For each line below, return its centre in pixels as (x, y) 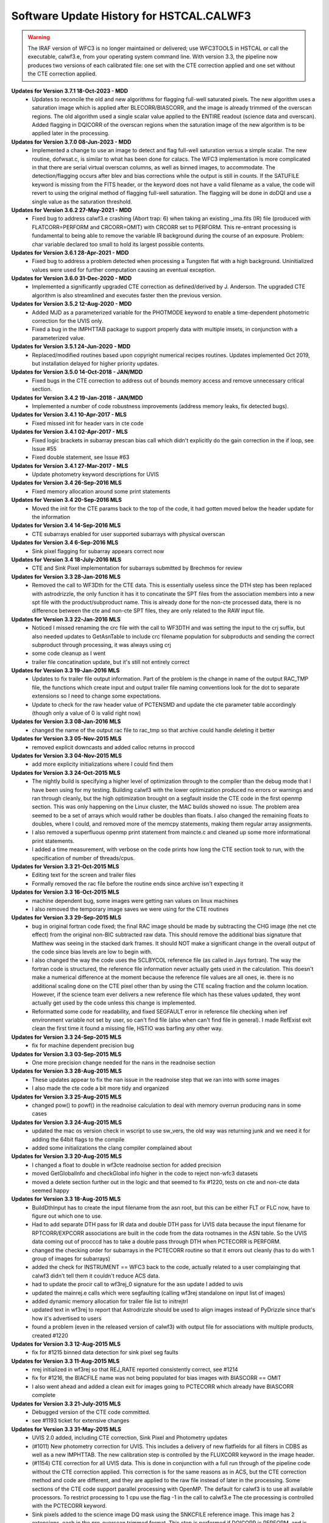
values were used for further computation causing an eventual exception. (124, 270)
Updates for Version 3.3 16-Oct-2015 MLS (65, 892)
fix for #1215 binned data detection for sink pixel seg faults (105, 1352)
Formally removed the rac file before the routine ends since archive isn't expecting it (138, 883)
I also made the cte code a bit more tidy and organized (100, 1088)
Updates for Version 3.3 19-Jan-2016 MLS (65, 671)
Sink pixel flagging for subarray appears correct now (98, 551)
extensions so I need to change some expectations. (97, 696)
